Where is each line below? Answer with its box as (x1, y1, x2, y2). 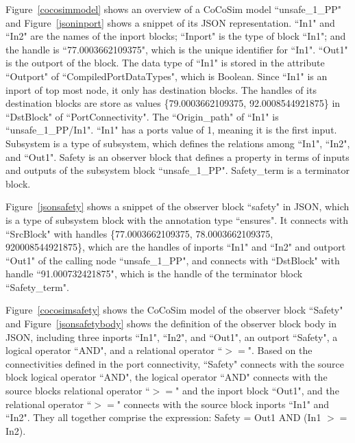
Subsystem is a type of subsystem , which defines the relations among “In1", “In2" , (5, 136, 350, 150)
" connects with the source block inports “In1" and (117, 396, 330, 411)
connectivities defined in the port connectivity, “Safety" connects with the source (5, 356, 345, 370)
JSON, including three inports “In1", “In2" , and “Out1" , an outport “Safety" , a (5, 329, 338, 344)
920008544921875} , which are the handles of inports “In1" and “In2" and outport (5, 240, 346, 254)
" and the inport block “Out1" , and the (175, 383, 339, 398)
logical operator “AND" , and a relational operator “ (5, 343, 223, 357)
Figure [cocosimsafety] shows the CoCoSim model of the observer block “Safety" (5, 303, 343, 317)
